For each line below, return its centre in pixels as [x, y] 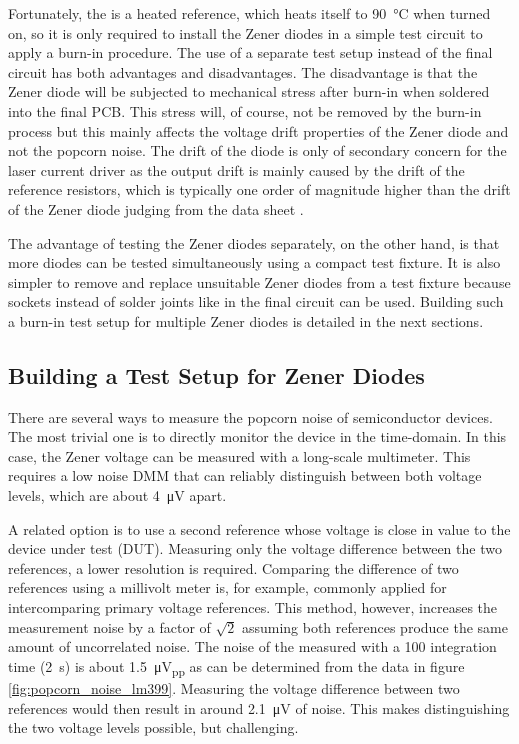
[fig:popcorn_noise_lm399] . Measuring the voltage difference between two [234, 687]
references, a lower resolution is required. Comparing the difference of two [233, 567]
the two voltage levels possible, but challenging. [153, 727]
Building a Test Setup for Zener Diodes [216, 374]
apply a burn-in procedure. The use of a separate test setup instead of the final [250, 52]
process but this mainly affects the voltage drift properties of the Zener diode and [258, 130]
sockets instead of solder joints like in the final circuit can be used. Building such [256, 301]
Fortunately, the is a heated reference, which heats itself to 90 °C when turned [249, 13]
